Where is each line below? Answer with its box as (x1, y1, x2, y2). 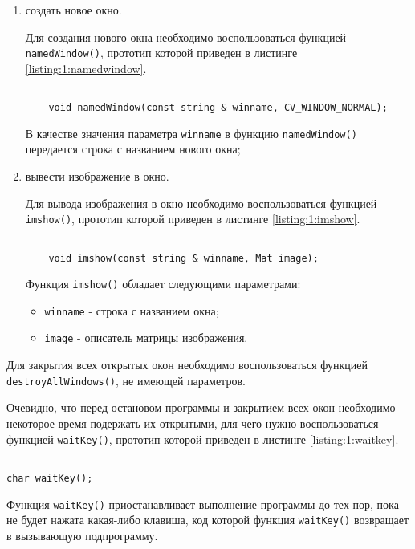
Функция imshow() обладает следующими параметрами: (25, 275, 301, 292)
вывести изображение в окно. (25, 168, 169, 184)
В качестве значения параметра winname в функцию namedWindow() (25, 124, 357, 141)
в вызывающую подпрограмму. (6, 527, 158, 543)
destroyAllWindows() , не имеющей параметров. (6, 372, 246, 388)
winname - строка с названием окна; (44, 302, 219, 319)
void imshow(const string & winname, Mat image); (48, 252, 319, 264)
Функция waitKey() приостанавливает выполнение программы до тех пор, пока (6, 495, 399, 512)
